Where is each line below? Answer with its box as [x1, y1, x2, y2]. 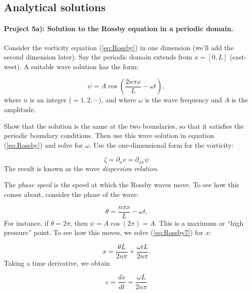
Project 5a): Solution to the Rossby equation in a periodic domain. [4, 23, 234, 34]
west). [4, 61, 22, 71]
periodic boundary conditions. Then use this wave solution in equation [4, 130, 214, 140]
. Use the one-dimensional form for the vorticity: [89, 139, 234, 150]
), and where [98, 95, 136, 105]
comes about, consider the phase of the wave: [4, 189, 139, 199]
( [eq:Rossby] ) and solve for [4, 139, 83, 150]
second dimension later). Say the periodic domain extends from [4, 52, 192, 62]
